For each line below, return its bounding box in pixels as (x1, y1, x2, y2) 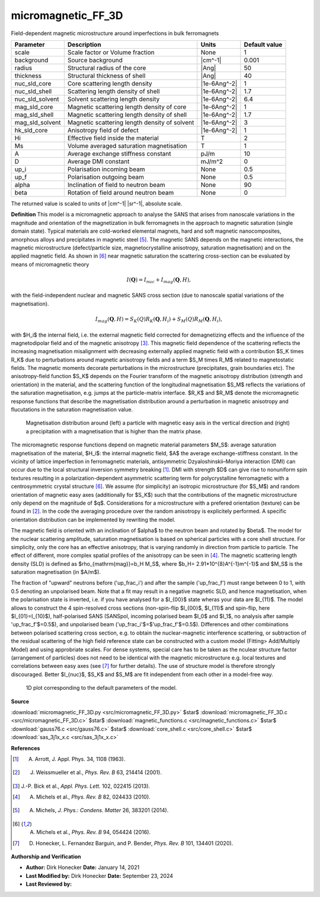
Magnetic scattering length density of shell (67, 110, 187, 119)
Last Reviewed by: (25, 880, 72, 888)
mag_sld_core (14, 103, 53, 111)
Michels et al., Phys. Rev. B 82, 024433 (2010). (36, 793, 151, 801)
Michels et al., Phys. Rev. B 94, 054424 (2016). (36, 829, 151, 836)
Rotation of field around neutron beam (67, 188, 174, 196)
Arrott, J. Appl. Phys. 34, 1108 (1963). (34, 755, 126, 762)
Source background (67, 56, 123, 64)
